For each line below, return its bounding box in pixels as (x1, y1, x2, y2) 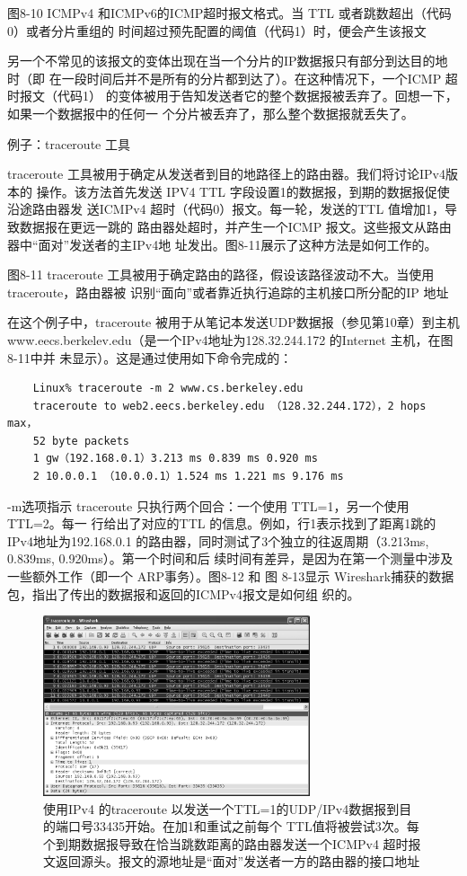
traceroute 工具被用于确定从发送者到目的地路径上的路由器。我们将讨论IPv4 (7, 164, 445, 183)
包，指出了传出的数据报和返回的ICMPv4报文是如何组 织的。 (7, 584, 360, 603)
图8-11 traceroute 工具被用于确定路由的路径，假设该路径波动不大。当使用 (7, 265, 435, 284)
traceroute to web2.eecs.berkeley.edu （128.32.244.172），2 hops (32, 399, 427, 412)
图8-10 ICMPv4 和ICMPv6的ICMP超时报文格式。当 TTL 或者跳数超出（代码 (7, 4, 452, 22)
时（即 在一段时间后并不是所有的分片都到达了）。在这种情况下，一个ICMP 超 (7, 68, 458, 87)
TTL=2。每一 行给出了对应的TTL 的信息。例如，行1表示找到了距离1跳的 (7, 514, 436, 533)
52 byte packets (32, 434, 130, 447)
